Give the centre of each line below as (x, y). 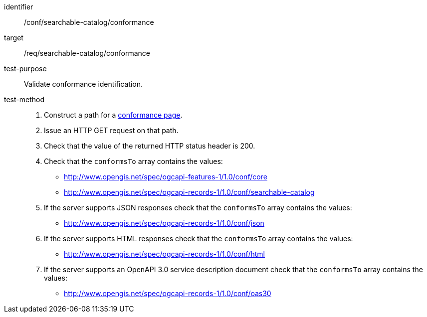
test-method (24, 99)
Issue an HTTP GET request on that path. (111, 130)
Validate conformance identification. (83, 84)
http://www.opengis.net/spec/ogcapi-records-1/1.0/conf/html (164, 254)
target (14, 38)
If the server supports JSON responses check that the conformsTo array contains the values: (198, 208)
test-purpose (25, 69)
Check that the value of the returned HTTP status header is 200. (150, 146)
